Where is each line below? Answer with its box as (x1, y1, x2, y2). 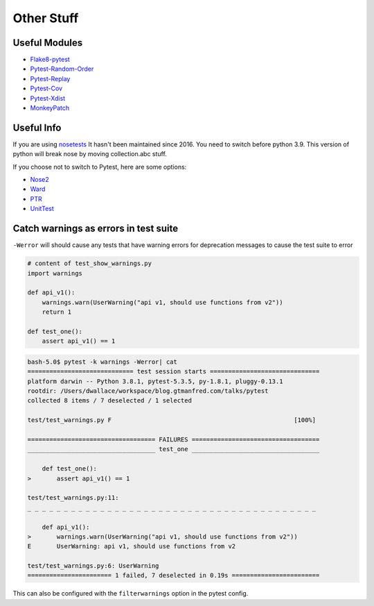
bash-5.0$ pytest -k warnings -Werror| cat (27, 357, 178, 366)
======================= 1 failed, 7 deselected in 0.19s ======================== (27, 571, 320, 580)
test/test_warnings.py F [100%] (27, 416, 317, 424)
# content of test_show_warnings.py (27, 260, 152, 267)
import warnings (27, 269, 83, 277)
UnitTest (30, 205, 55, 213)
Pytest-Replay (30, 74, 71, 83)
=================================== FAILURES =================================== (27, 435, 320, 444)
